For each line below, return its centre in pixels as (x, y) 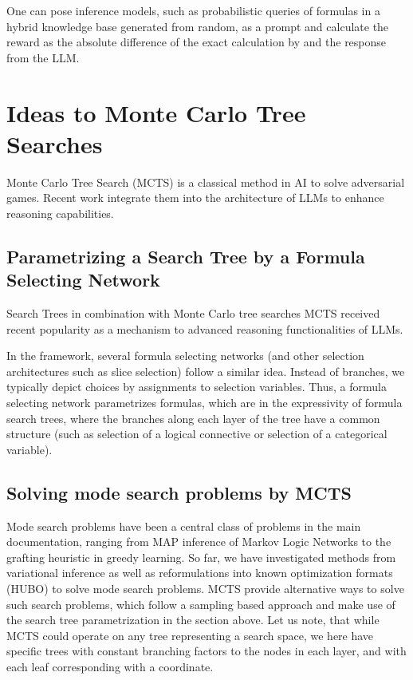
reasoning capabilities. (60, 213)
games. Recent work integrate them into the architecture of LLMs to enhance (195, 198)
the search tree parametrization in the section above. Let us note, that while (193, 620)
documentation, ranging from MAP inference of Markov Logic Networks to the (199, 542)
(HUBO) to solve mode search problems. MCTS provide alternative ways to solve (205, 588)
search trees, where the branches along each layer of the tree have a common (193, 418)
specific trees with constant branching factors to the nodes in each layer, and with (206, 651)
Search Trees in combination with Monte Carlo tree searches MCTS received (193, 313)
